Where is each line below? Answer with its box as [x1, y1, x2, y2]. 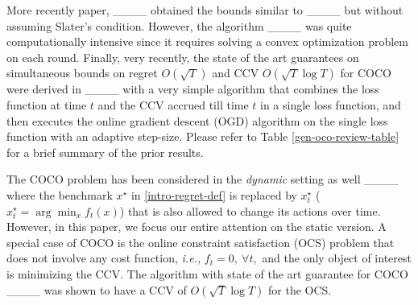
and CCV [212, 64, 259, 81]
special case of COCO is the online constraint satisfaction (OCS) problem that [6, 233, 395, 250]
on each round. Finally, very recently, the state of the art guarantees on [6, 48, 359, 65]
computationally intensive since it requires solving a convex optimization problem [6, 33, 408, 50]
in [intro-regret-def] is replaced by [130, 186, 297, 203]
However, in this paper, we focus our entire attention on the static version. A [6, 218, 387, 235]
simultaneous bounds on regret [6, 64, 158, 81]
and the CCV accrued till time [97, 96, 249, 113]
